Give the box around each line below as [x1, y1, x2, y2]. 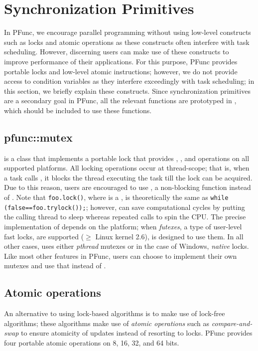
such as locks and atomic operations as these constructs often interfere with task [4, 36, 250, 47]
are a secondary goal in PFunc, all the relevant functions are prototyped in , [4, 95, 237, 106]
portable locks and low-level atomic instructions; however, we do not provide [4, 66, 238, 76]
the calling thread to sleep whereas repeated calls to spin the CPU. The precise [4, 211, 246, 222]
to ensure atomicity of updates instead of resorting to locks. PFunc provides [21, 328, 253, 338]
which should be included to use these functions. [4, 105, 152, 115]
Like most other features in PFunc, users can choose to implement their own [4, 250, 237, 261]
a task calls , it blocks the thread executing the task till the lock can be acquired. [4, 172, 253, 182]
